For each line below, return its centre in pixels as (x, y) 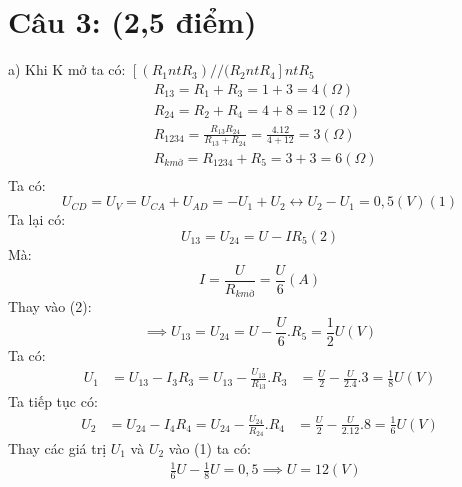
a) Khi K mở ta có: (67, 69)
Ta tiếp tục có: (53, 401)
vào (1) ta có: (209, 447)
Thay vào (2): (50, 306)
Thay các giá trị (57, 447)
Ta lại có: (37, 219)
